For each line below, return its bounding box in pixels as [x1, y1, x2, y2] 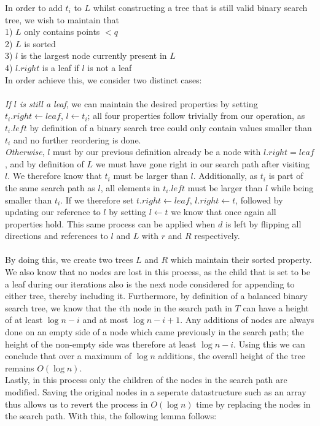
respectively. [194, 229, 240, 242]
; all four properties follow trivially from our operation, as [87, 109, 305, 122]
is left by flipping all [225, 217, 302, 230]
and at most [82, 313, 128, 326]
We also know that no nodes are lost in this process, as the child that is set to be [5, 265, 310, 278]
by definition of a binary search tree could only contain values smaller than [29, 121, 312, 134]
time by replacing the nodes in [196, 397, 311, 410]
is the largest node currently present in [20, 49, 167, 62]
